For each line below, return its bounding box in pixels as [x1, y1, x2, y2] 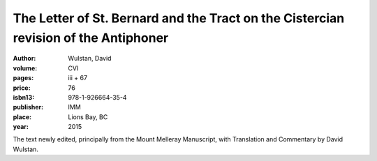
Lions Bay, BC [68, 112, 108, 121]
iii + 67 [68, 74, 87, 82]
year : [13, 123, 29, 131]
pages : [13, 74, 34, 82]
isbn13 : [13, 93, 35, 101]
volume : [13, 63, 38, 72]
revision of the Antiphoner [13, 30, 169, 45]
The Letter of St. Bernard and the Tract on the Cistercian [13, 10, 345, 26]
